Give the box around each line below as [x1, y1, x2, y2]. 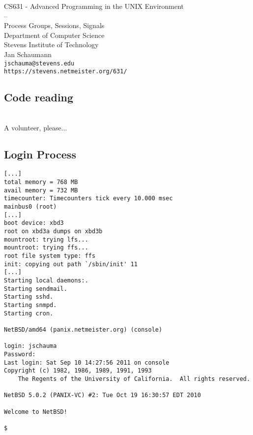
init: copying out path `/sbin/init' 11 [4, 260, 138, 268]
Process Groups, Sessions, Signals [4, 20, 105, 31]
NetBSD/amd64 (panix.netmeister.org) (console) [4, 326, 163, 333]
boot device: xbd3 [4, 219, 64, 227]
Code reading [4, 90, 74, 105]
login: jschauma [4, 342, 57, 350]
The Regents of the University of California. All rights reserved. [18, 375, 251, 382]
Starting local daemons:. [4, 277, 88, 284]
